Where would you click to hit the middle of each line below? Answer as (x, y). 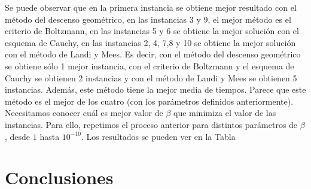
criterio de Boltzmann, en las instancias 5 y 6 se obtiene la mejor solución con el (152, 31)
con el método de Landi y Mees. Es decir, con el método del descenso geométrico (153, 54)
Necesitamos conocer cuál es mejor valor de (84, 113)
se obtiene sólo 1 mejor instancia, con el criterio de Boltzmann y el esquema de (150, 65)
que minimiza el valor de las (225, 113)
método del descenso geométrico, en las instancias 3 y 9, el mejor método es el (148, 19)
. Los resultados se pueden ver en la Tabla (158, 136)
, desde (18, 136)
